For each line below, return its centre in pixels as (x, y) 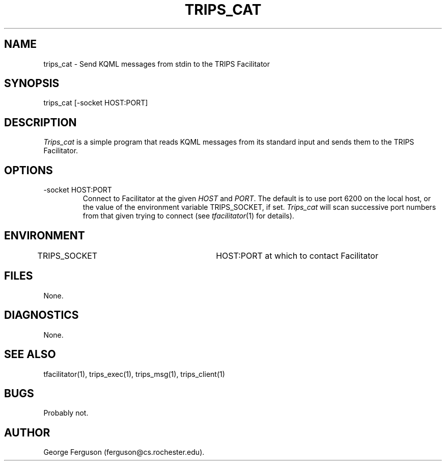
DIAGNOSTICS (41, 315)
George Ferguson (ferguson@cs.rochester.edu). (124, 452)
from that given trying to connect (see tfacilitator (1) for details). (188, 216)
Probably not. (66, 413)
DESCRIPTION (40, 122)
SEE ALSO (30, 354)
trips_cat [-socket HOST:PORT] (96, 103)
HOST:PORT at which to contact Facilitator (297, 255)
